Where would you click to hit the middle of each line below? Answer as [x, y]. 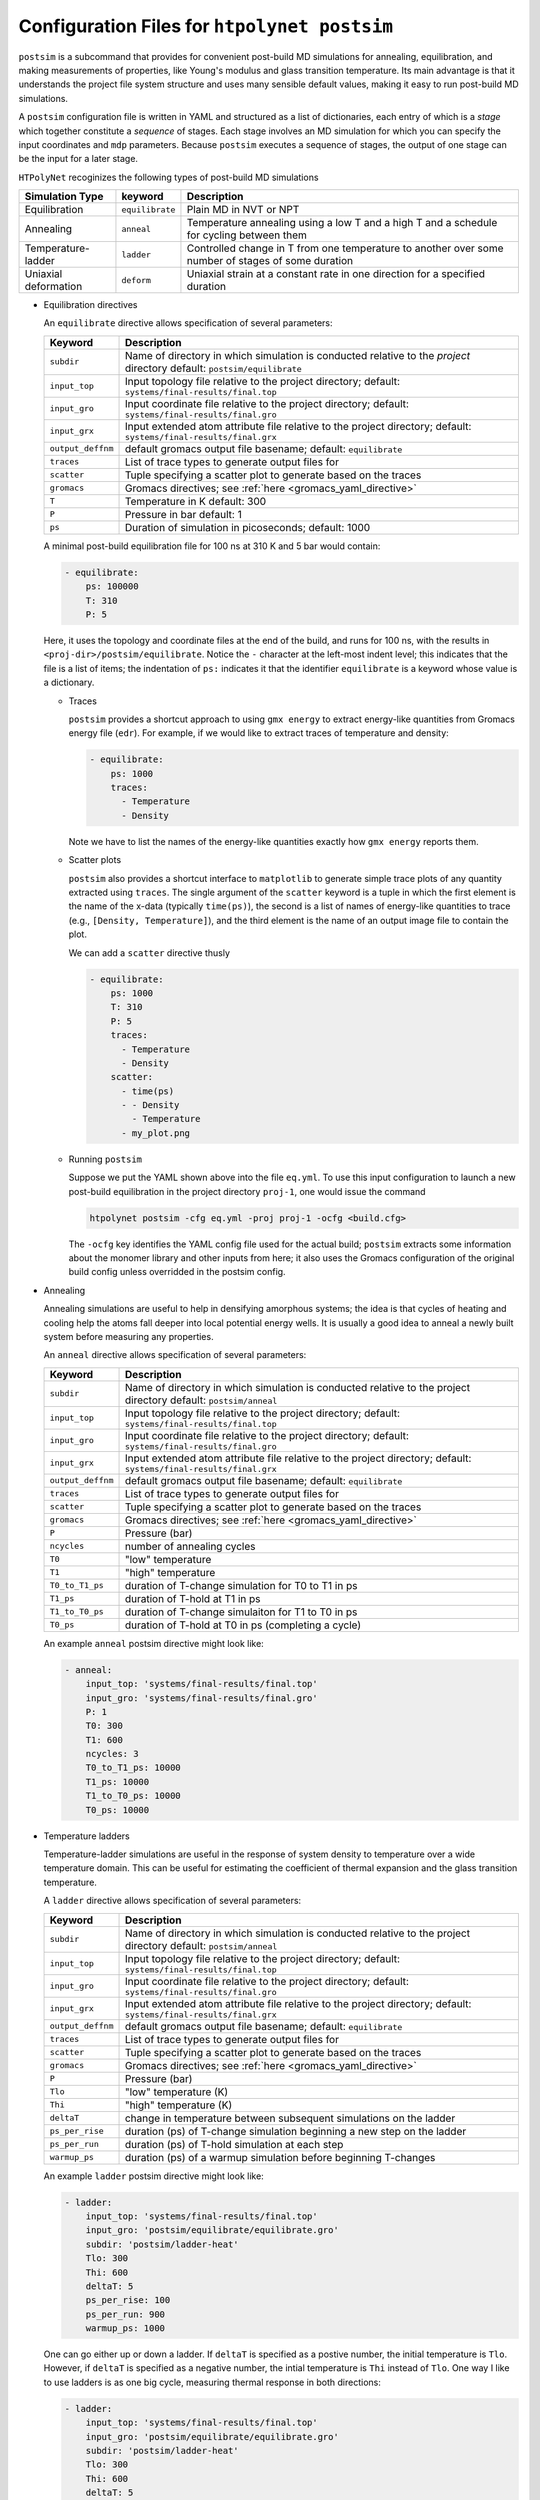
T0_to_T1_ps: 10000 [133, 1768]
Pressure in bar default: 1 [183, 514]
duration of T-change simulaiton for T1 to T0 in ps [241, 1612]
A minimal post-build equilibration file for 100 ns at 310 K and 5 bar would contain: [212, 546]
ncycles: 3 [112, 1754]
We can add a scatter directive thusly [149, 952]
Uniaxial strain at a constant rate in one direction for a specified [335, 274]
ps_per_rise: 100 [128, 2300]
